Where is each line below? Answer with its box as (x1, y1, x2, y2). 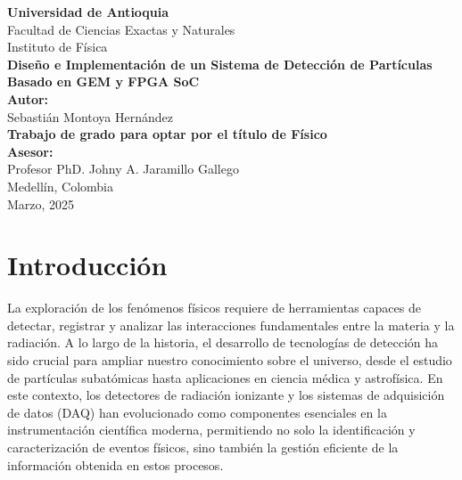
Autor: (7, 89, 49, 108)
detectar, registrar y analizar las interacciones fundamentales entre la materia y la (7, 315, 455, 334)
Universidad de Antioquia (7, 3, 169, 20)
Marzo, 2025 (7, 194, 75, 213)
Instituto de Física (7, 37, 108, 56)
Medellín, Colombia (7, 176, 114, 195)
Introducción (7, 247, 168, 283)
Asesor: (7, 142, 54, 160)
